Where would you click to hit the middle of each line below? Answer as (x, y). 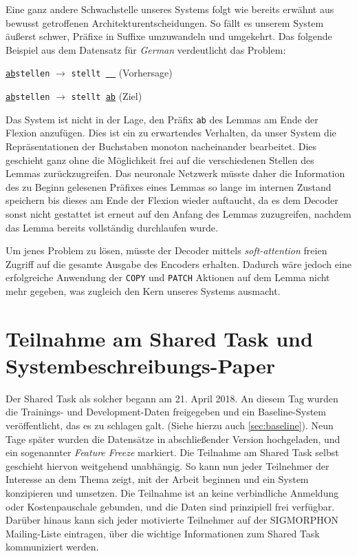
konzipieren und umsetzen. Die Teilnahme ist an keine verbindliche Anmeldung (172, 493)
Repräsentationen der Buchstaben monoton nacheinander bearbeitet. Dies (161, 146)
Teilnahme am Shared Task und (159, 338)
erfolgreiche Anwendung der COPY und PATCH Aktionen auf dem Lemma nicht (168, 277)
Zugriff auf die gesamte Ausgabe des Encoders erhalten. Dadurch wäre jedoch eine (178, 264)
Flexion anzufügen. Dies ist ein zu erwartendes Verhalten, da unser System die (171, 133)
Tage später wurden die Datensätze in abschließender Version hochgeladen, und (173, 439)
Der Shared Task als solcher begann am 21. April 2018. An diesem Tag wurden (172, 398)
